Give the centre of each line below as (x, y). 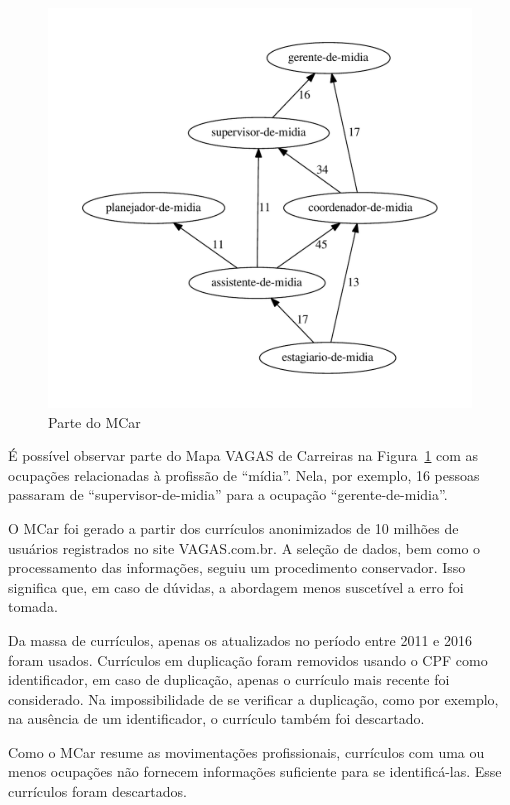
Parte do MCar (94, 421)
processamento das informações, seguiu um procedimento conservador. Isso (237, 567)
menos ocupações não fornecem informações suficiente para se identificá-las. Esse (255, 771)
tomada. (33, 606)
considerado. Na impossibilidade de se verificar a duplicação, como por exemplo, (253, 698)
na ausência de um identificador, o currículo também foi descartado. (216, 718)
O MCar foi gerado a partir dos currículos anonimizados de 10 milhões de (233, 527)
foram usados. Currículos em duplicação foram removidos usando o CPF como (248, 659)
